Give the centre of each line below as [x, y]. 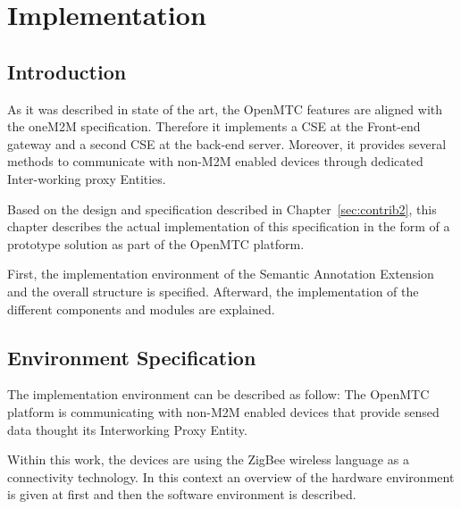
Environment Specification [132, 357]
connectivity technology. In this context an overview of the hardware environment [231, 476]
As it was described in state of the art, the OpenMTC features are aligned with [225, 108]
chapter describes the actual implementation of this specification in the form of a [229, 226]
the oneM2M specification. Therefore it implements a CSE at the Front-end [214, 126]
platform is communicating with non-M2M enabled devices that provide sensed [223, 411]
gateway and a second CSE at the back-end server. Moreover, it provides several [227, 143]
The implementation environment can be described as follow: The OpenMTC [218, 394]
